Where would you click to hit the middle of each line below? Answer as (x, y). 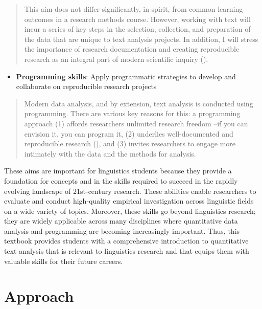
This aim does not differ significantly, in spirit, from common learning (134, 9)
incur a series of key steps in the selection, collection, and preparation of (137, 29)
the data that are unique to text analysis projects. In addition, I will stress (141, 39)
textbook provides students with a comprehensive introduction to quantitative (126, 241)
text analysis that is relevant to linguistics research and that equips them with (127, 251)
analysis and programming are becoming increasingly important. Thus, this (122, 230)
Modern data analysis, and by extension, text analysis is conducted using (139, 103)
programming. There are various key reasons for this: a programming (132, 113)
